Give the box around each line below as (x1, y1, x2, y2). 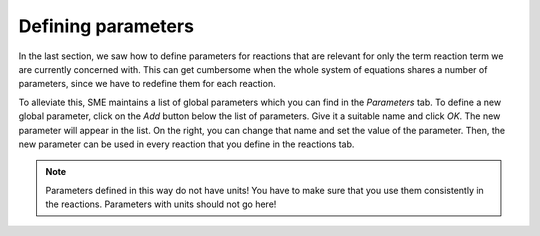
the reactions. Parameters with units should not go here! (45, 198, 277, 210)
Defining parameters (18, 15, 195, 37)
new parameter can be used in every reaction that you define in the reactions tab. (18, 138, 355, 150)
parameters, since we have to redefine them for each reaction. (18, 78, 276, 90)
